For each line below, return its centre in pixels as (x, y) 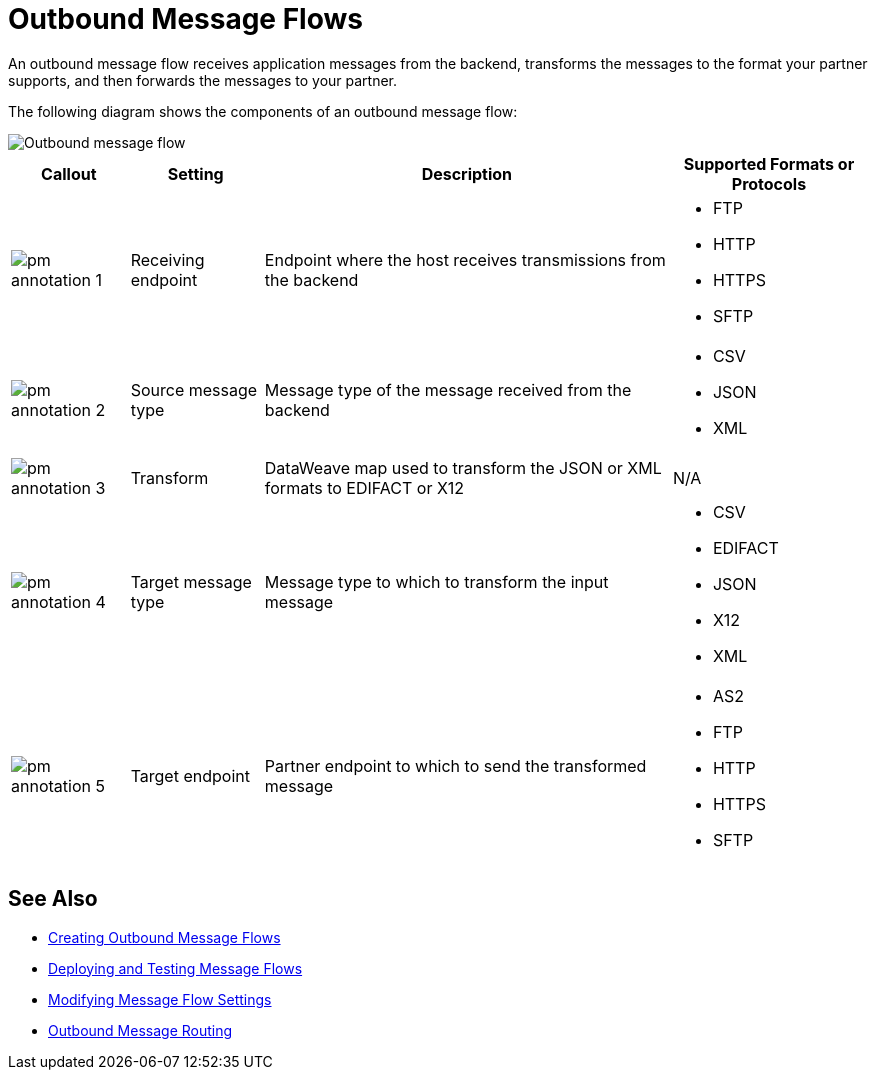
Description (467, 173)
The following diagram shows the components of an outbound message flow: (263, 111)
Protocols (769, 183)
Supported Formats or (769, 163)
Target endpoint (190, 775)
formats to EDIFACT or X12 (364, 487)
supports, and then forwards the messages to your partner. (203, 80)
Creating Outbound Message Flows (164, 937)
